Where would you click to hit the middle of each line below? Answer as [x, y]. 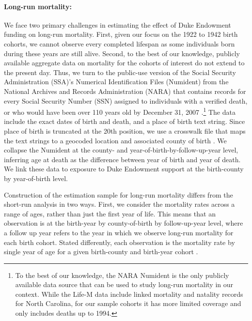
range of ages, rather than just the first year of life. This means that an [110, 213]
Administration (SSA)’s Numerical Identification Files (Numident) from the [116, 82]
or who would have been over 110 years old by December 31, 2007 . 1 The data [120, 111]
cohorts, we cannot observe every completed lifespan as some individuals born [119, 43]
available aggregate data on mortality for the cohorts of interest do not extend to [124, 63]
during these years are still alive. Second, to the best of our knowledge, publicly [122, 53]
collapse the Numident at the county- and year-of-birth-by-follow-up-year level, [121, 150]
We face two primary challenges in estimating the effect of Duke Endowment [118, 24]
